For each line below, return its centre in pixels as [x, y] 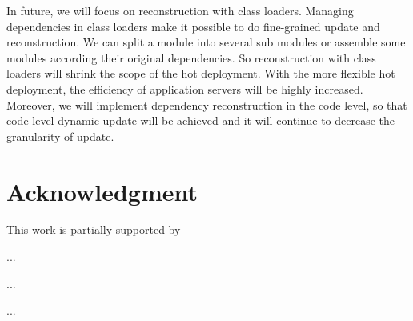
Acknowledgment [102, 191]
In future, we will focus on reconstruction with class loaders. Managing [180, 10]
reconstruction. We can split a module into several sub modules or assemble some [206, 42]
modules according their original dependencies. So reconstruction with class [191, 57]
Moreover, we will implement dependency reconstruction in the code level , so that [207, 104]
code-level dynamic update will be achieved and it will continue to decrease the [201, 120]
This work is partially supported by [94, 229]
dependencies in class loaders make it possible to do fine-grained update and [193, 26]
